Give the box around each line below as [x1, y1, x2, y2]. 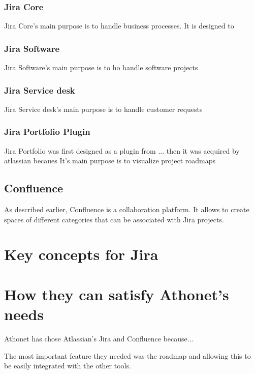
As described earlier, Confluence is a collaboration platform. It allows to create [4, 204, 249, 215]
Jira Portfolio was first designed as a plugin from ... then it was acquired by [4, 145, 240, 156]
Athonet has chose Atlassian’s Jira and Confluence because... [4, 333, 194, 343]
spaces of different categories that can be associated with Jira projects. [4, 214, 224, 224]
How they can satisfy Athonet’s [4, 283, 229, 304]
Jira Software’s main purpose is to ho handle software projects [4, 62, 198, 73]
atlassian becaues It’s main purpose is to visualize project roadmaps [4, 155, 216, 166]
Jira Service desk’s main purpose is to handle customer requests [4, 103, 203, 114]
